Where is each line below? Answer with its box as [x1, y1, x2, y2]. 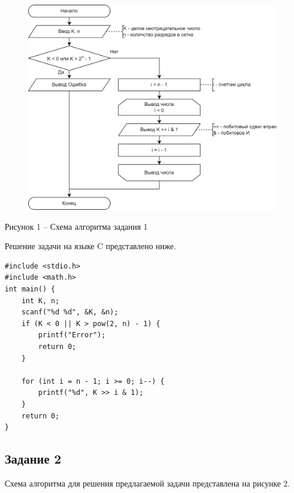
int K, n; [21, 296, 60, 305]
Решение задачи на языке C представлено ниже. [5, 240, 176, 252]
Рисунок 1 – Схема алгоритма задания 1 [5, 220, 148, 232]
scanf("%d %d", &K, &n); [21, 308, 119, 317]
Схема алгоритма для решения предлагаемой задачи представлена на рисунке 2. [5, 477, 290, 489]
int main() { [5, 285, 55, 294]
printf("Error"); [38, 331, 106, 340]
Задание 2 [5, 450, 62, 468]
